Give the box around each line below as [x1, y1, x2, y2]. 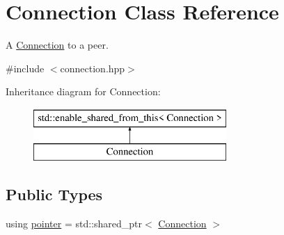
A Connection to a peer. [6, 38, 109, 52]
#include [6, 60, 45, 75]
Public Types [6, 184, 103, 205]
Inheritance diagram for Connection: [6, 84, 161, 99]
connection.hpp [60, 60, 125, 75]
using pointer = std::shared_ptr [6, 216, 143, 231]
